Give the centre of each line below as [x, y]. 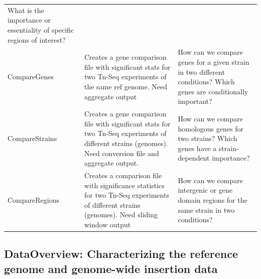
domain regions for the [213, 199]
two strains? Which [208, 138]
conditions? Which [206, 82]
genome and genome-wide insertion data [111, 268]
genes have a [197, 148]
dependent [194, 158]
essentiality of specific [41, 29]
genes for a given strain [214, 61]
